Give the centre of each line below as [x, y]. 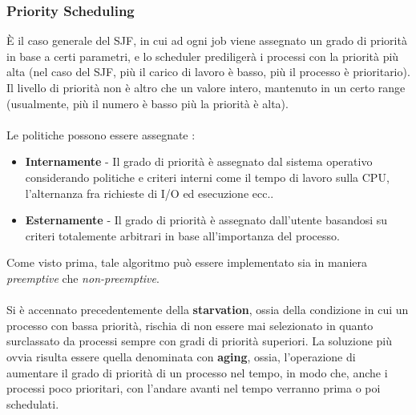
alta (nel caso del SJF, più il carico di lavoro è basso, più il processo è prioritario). [208, 72]
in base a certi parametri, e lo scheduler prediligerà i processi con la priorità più [203, 56]
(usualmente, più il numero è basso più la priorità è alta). [147, 103]
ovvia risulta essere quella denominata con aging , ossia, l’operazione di [181, 356]
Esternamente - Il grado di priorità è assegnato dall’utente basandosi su [206, 220]
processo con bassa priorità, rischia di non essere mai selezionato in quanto [190, 325]
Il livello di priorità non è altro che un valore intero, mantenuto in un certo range [206, 87]
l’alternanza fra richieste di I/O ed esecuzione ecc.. [149, 193]
